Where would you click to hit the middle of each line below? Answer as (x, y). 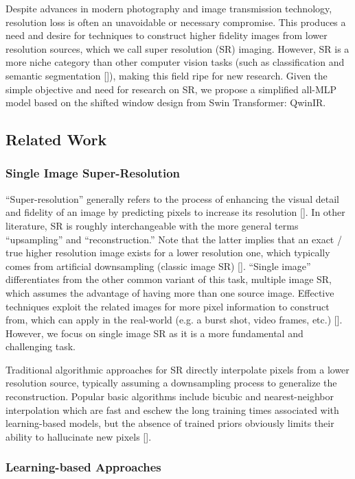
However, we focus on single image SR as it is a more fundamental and (154, 333)
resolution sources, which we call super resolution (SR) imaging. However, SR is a (177, 48)
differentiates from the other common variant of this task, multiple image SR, (169, 279)
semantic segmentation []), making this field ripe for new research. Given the (167, 75)
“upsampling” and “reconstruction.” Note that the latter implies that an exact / (174, 239)
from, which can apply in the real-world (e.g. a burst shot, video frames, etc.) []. (174, 320)
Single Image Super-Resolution (93, 173)
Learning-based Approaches (83, 467)
